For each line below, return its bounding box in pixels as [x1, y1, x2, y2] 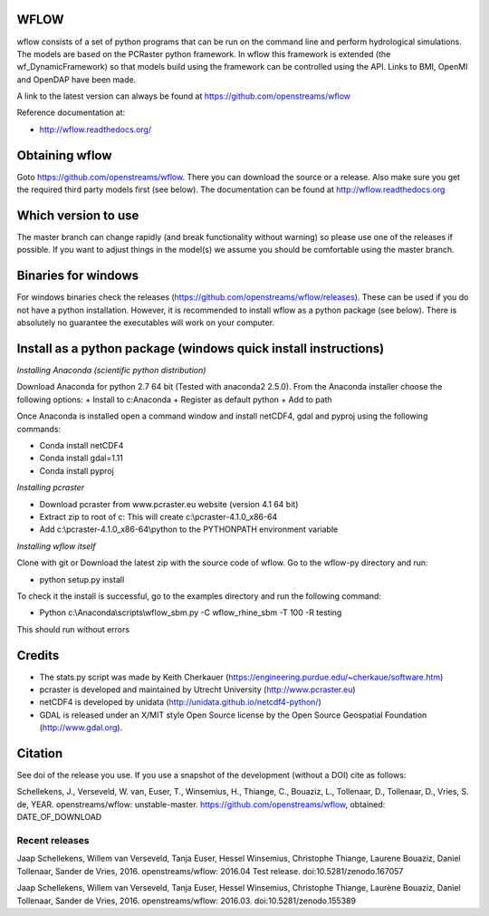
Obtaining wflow [16, 148, 112, 163]
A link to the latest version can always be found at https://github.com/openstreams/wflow [16, 91, 351, 101]
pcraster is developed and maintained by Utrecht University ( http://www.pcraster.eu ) [39, 684, 357, 695]
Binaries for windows [16, 268, 139, 284]
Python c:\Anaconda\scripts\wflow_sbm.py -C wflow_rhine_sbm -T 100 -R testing [39, 607, 342, 618]
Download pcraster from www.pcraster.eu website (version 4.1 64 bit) [39, 498, 299, 509]
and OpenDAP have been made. [16, 73, 137, 85]
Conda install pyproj [39, 465, 115, 476]
